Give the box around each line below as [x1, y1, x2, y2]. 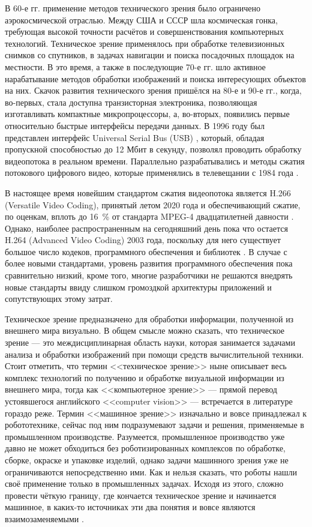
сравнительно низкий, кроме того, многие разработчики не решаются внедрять [5, 269, 293, 282]
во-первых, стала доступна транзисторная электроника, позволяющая [5, 95, 257, 108]
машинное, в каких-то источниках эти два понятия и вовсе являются [5, 501, 256, 513]
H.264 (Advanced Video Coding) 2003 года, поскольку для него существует [5, 233, 281, 246]
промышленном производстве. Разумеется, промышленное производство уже [5, 430, 285, 442]
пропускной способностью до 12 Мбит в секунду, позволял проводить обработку [5, 143, 302, 155]
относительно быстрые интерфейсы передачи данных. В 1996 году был [5, 119, 265, 131]
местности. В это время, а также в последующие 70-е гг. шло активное [5, 60, 266, 73]
